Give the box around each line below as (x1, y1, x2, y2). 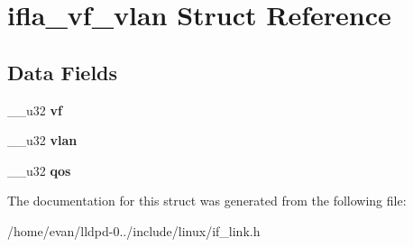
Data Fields (7, 58, 118, 86)
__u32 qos (7, 160, 71, 179)
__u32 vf (7, 100, 62, 119)
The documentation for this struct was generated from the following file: (7, 191, 407, 210)
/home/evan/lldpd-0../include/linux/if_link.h (7, 221, 261, 240)
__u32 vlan (7, 131, 78, 150)
